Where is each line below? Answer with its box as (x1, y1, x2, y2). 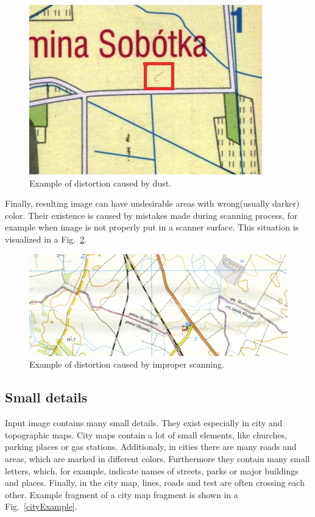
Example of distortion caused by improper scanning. (29, 358, 224, 371)
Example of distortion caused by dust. (29, 176, 172, 189)
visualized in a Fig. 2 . (5, 232, 87, 245)
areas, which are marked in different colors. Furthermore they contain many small (5, 452, 310, 465)
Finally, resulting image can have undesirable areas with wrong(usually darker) (5, 197, 300, 210)
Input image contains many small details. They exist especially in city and (5, 416, 283, 429)
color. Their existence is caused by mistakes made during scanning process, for (5, 209, 298, 221)
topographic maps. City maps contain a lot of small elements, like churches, (5, 428, 287, 441)
